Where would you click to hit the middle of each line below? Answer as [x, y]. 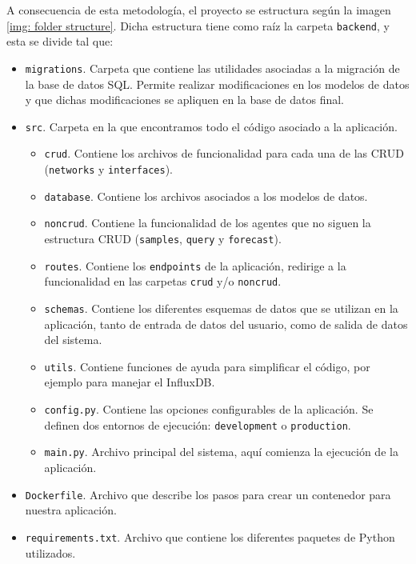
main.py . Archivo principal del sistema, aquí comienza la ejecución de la [221, 452]
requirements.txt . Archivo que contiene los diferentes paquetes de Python [210, 536]
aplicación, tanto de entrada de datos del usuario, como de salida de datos [226, 324]
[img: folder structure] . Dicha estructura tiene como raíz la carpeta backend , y [198, 25]
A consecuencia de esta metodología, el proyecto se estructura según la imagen [199, 10]
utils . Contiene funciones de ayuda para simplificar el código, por [207, 366]
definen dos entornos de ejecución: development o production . [198, 424]
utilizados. [50, 552]
